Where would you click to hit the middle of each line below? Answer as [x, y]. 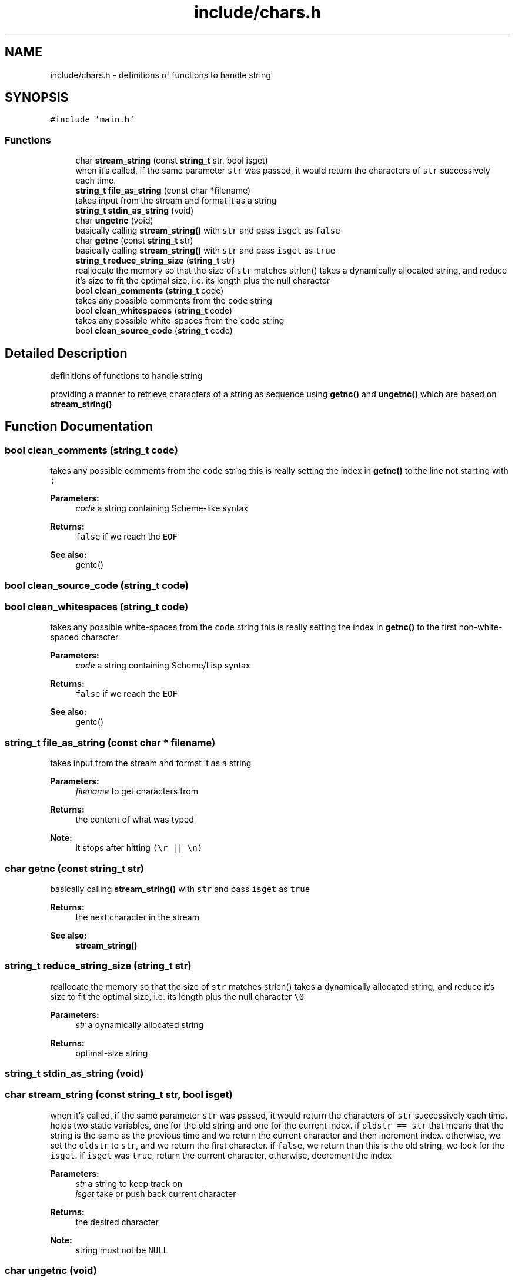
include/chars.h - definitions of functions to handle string [160, 75]
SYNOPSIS [37, 98]
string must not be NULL [122, 1250]
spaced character [84, 637]
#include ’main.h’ [92, 120]
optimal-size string [112, 1053]
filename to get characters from [137, 791]
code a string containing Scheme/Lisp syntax [163, 666]
